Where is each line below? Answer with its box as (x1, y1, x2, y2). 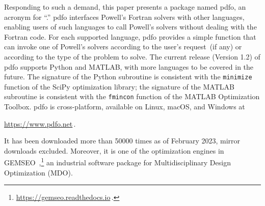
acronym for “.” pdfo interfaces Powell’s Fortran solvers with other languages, (4, 11, 245, 22)
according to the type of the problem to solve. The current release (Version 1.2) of (4, 51, 260, 62)
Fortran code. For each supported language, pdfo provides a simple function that (4, 31, 256, 42)
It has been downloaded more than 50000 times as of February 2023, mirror (4, 135, 241, 146)
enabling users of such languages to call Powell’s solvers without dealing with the (4, 21, 257, 32)
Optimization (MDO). (4, 167, 73, 178)
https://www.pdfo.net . (4, 118, 76, 129)
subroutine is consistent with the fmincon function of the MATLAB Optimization (4, 91, 260, 102)
